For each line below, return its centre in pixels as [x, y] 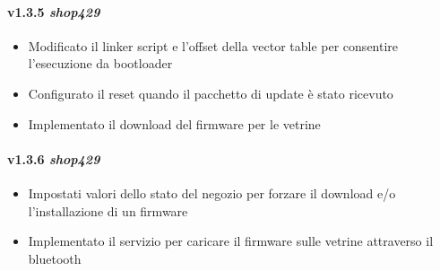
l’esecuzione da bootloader [100, 63]
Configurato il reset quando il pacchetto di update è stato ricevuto [211, 93]
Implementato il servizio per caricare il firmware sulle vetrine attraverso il [231, 241]
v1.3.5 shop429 [54, 11]
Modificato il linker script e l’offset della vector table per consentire [213, 45]
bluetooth [55, 258]
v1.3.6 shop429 [54, 158]
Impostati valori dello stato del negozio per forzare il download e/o [212, 192]
